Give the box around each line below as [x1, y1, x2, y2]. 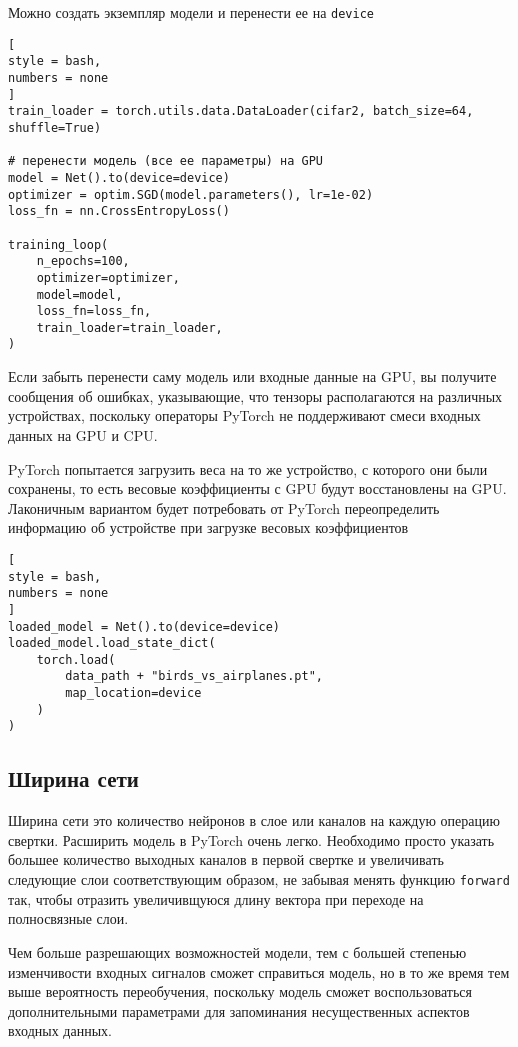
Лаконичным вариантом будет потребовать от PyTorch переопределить [8, 497, 440, 518]
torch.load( [36, 652, 116, 667]
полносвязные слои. [8, 908, 129, 929]
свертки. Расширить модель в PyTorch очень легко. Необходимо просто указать [8, 829, 495, 850]
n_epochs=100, [36, 254, 130, 269]
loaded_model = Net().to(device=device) [8, 619, 281, 634]
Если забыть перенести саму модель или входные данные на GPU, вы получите [8, 366, 497, 387]
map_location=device [65, 686, 202, 701]
